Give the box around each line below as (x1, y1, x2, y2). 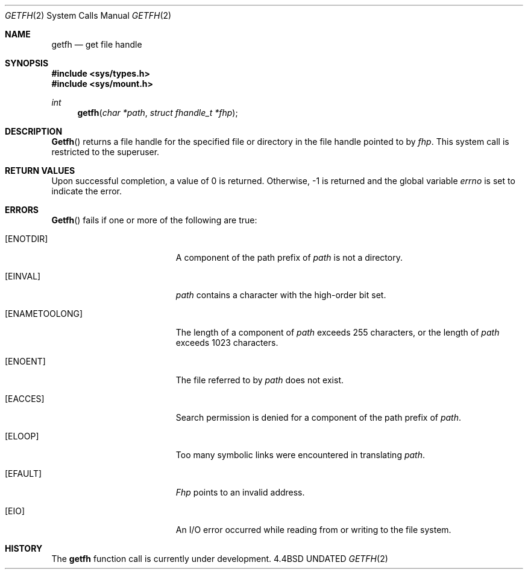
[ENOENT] (5, 356, 46, 366)
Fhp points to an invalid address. (175, 487, 305, 497)
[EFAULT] (5, 468, 42, 479)
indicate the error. (51, 186, 122, 196)
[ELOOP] (5, 431, 39, 441)
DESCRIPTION (5, 126, 63, 136)
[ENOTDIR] (5, 234, 48, 244)
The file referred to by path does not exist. (175, 375, 344, 385)
